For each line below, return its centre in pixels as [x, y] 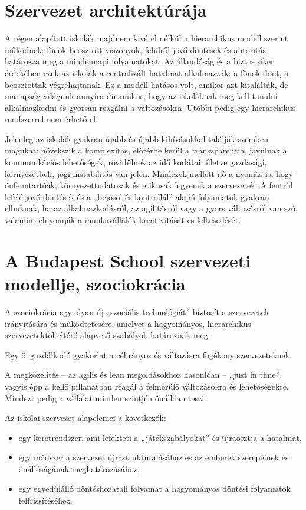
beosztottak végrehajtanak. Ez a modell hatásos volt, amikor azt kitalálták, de [147, 84]
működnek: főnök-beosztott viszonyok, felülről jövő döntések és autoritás [136, 49]
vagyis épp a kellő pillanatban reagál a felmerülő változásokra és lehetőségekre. [147, 386]
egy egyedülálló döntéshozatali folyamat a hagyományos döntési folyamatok [154, 488]
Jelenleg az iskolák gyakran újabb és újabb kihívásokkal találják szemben [137, 138]
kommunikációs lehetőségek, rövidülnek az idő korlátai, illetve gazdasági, [136, 162]
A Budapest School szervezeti [128, 260]
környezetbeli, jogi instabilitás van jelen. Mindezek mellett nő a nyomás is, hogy [149, 173]
